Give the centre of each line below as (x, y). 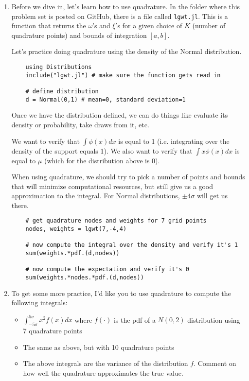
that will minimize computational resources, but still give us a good (112, 186)
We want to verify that (45, 141)
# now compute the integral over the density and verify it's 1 (132, 245)
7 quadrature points (53, 331)
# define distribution (62, 91)
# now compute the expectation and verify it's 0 (107, 269)
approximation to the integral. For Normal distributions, (96, 196)
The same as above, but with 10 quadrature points (98, 347)
